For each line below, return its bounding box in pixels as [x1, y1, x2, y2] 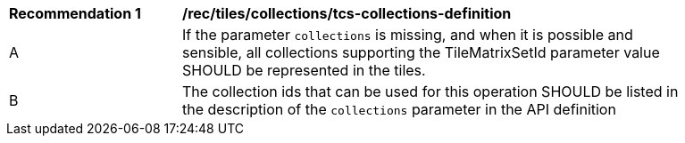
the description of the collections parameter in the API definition [182, 100, 616, 118]
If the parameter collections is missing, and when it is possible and [182, 26, 633, 44]
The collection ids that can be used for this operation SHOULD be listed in [182, 83, 679, 100]
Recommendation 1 [9, 4, 141, 22]
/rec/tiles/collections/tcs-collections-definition [182, 4, 512, 22]
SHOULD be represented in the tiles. [182, 61, 426, 79]
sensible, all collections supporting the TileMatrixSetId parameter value [182, 44, 660, 61]
